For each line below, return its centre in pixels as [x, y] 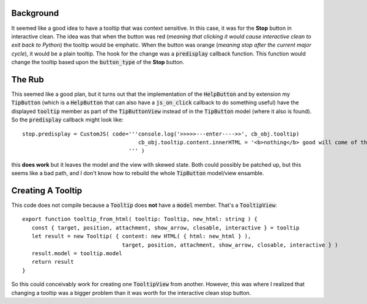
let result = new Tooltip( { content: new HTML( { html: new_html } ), [141, 236]
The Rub [28, 79]
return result [53, 262]
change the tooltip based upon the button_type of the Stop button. [98, 62]
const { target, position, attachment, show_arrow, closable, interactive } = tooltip [165, 228]
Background [35, 13]
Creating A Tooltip [47, 190]
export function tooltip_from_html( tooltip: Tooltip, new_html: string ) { [140, 219]
